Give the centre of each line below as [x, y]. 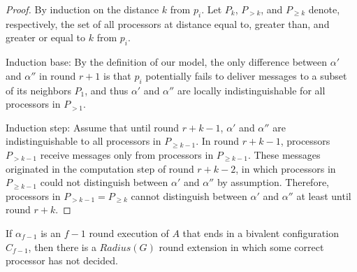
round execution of [129, 232]
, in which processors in [286, 168]
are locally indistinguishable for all [251, 90]
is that [117, 75]
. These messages [284, 154]
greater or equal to [46, 37]
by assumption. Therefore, [273, 182]
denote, [324, 9]
